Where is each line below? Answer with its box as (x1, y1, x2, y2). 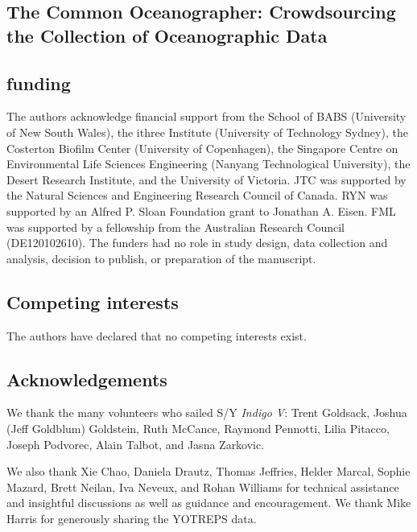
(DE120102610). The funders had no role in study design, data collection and (6, 234, 388, 251)
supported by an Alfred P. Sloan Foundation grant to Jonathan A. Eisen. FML (6, 202, 396, 219)
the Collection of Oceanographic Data (6, 23, 328, 47)
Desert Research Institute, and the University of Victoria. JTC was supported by (6, 171, 407, 188)
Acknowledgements (6, 366, 167, 391)
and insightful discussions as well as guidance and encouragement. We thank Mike (6, 494, 411, 511)
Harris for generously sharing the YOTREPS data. (6, 509, 257, 526)
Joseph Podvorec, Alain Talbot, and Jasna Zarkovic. (6, 435, 265, 452)
